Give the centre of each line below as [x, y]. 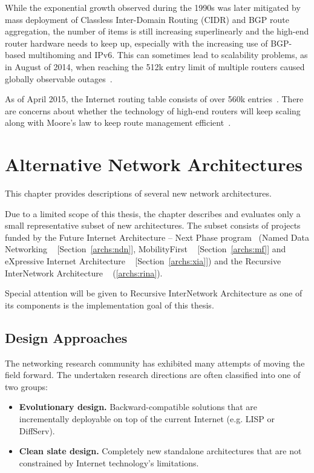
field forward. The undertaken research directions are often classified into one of [153, 375]
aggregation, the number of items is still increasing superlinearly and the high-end [157, 31]
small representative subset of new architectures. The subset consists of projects [153, 225]
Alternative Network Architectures [154, 164]
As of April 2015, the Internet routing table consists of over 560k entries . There [154, 99]
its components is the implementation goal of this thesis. [110, 305]
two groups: [26, 386]
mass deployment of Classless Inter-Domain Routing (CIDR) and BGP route [147, 19]
